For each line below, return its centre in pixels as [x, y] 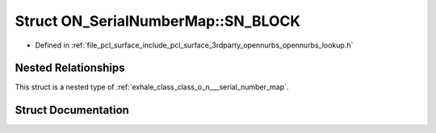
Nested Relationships [70, 68]
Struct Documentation [72, 110]
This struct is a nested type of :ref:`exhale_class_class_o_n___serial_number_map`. [152, 87]
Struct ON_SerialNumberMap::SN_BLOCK [158, 21]
